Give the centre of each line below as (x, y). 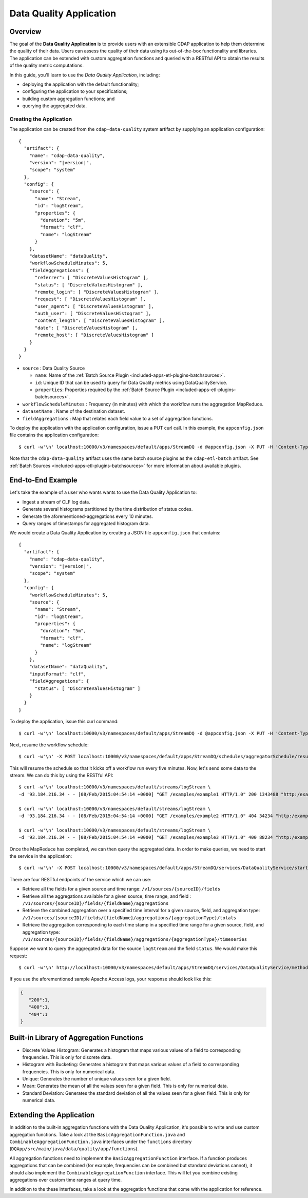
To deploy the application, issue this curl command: (64, 722)
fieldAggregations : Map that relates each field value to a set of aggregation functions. (118, 418)
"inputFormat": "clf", (58, 674)
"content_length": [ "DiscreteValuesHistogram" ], (100, 321)
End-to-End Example (43, 480)
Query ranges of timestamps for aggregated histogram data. (86, 523)
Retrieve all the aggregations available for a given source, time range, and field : (107, 896)
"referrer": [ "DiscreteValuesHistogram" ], (92, 278)
